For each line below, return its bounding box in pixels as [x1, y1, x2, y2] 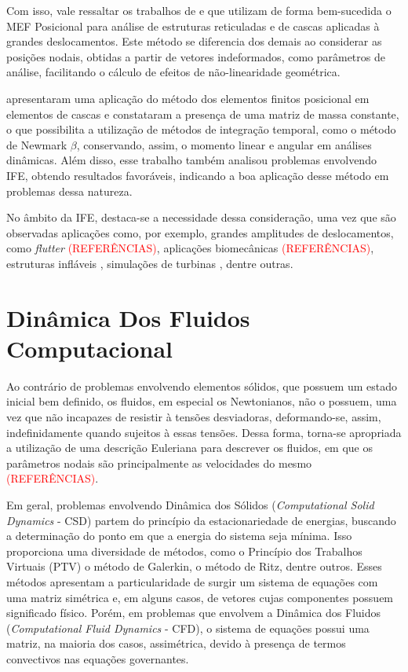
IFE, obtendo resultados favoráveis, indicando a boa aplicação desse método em [6, 167, 389, 183]
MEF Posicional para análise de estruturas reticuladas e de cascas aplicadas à [6, 17, 380, 34]
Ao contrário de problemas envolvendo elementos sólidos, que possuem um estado [6, 377, 397, 394]
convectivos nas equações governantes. [6, 650, 189, 666]
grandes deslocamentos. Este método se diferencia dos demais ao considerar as [6, 33, 382, 50]
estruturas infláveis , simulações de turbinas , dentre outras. [6, 255, 293, 271]
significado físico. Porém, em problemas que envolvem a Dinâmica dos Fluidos [6, 604, 381, 621]
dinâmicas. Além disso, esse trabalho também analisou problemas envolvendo [6, 152, 377, 168]
